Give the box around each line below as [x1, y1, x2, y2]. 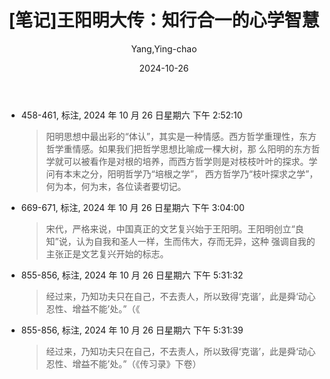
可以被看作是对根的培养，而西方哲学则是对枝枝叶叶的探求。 [63, 155, 309, 167]
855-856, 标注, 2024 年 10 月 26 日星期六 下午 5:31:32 [20, 269, 244, 281]
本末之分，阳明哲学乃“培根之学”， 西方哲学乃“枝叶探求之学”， [63, 167, 319, 180]
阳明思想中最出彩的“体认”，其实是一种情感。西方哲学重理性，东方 [45, 130, 317, 142]
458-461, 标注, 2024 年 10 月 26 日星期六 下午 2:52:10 [20, 109, 243, 121]
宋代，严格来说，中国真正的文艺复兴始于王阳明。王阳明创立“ [45, 222, 296, 235]
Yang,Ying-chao [130, 42, 198, 55]
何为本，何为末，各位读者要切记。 [45, 180, 187, 192]
